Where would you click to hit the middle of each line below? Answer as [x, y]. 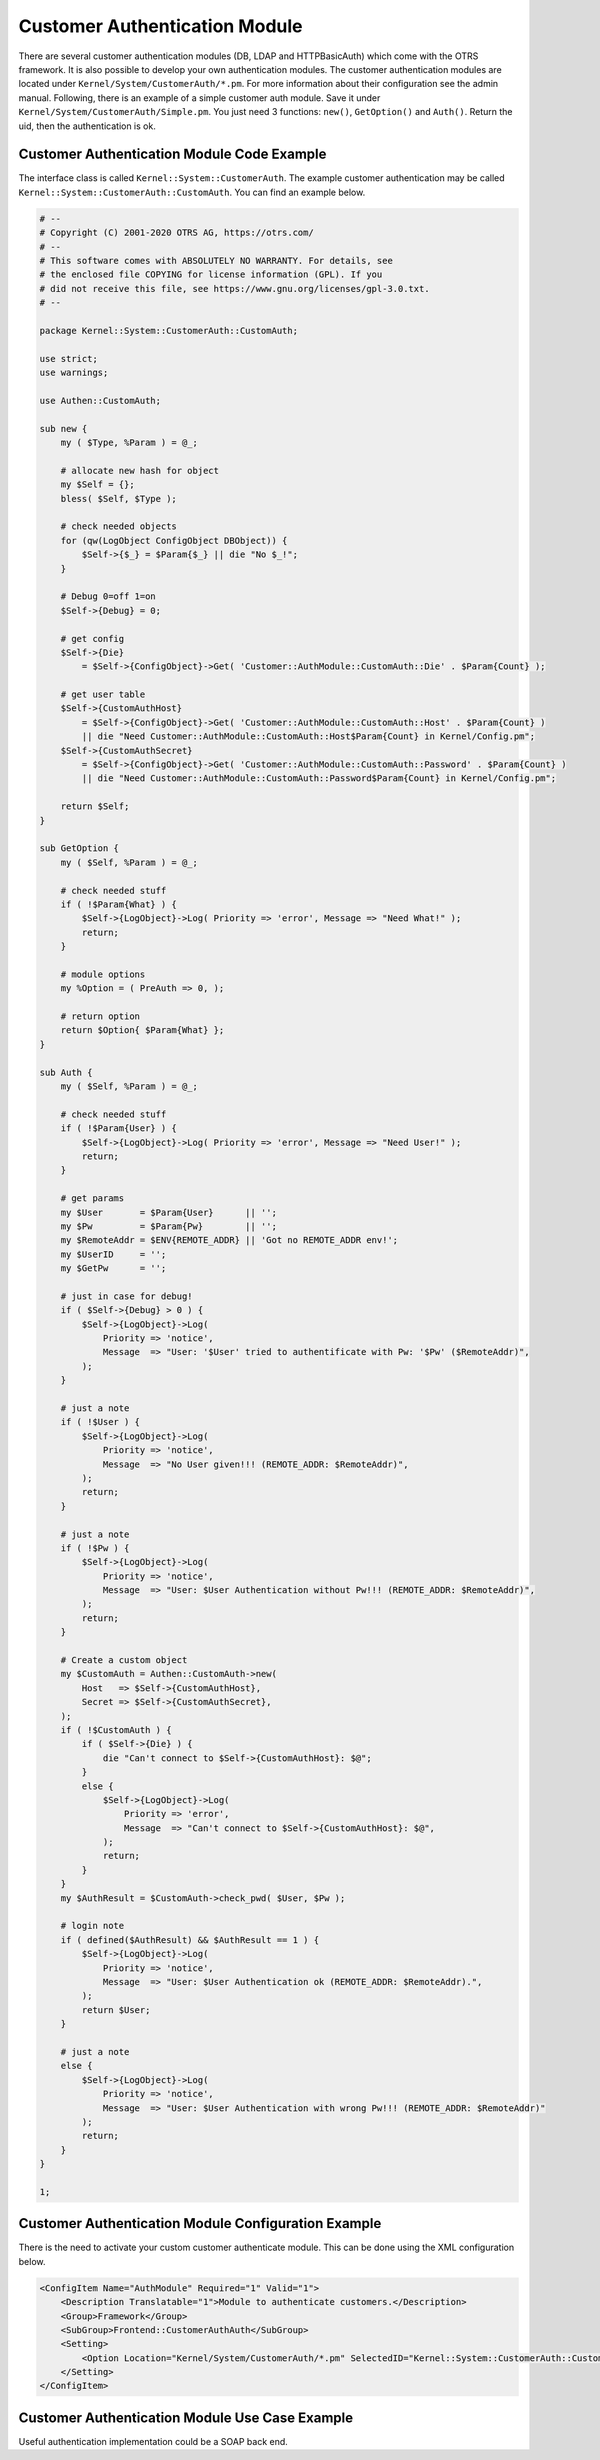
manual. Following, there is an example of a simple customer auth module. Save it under [199, 97]
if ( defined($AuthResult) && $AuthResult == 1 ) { [190, 1939]
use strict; [69, 358]
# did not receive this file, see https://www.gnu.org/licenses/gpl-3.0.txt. [234, 288]
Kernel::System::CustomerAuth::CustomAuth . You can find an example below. [192, 192]
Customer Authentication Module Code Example [172, 154]
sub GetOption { [79, 848]
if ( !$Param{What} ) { [118, 904]
